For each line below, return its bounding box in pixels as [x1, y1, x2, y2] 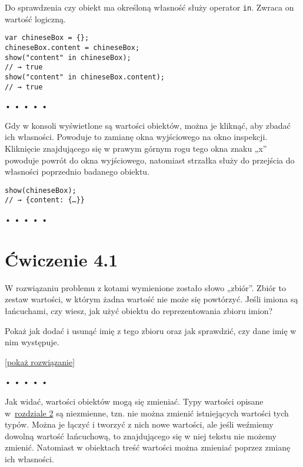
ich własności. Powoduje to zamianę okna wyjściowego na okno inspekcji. [5, 131, 268, 143]
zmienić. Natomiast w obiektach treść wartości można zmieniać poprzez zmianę [5, 441, 291, 453]
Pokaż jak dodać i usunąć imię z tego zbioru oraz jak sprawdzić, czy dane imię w [5, 324, 297, 336]
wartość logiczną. [5, 12, 66, 25]
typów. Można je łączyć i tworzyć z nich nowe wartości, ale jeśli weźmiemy [5, 418, 274, 431]
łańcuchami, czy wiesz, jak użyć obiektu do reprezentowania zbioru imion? [5, 304, 273, 316]
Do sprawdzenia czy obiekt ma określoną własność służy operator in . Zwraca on [5, 1, 294, 13]
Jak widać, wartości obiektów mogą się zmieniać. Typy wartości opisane [5, 395, 264, 407]
